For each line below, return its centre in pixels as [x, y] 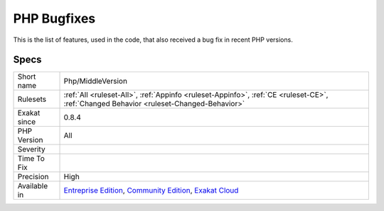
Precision [33, 177]
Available [33, 186]
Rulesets [32, 99]
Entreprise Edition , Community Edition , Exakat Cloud [151, 190]
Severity [31, 149]
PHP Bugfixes [54, 18]
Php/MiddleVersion [96, 81]
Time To [31, 159]
